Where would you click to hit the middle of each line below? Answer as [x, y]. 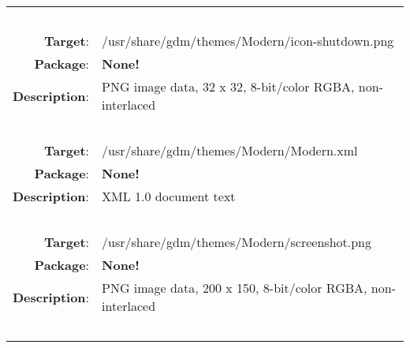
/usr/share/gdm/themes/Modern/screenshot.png [237, 242]
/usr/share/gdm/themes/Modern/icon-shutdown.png [248, 41]
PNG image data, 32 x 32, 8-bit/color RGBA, [228, 86]
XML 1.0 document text [169, 196]
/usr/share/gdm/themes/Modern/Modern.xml [230, 150]
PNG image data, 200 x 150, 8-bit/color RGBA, [235, 288]
